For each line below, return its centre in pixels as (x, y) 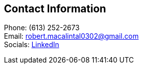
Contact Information (55, 9)
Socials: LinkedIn (32, 45)
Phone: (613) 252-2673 (42, 28)
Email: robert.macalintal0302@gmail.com (71, 36)
